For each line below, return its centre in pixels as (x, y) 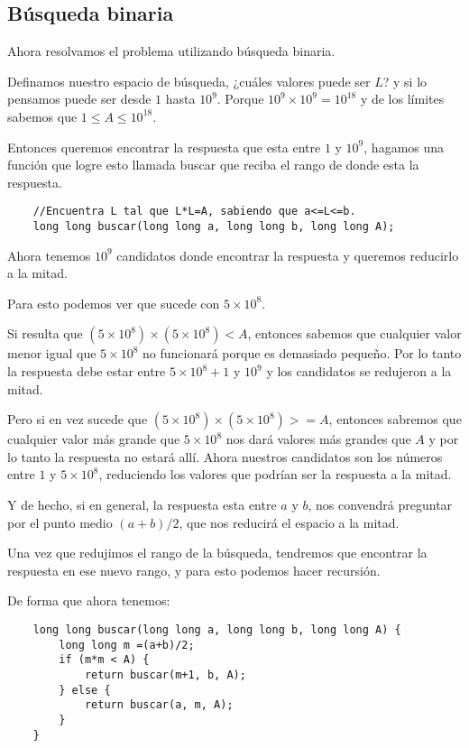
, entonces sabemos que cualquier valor (354, 333)
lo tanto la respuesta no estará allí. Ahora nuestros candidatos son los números (225, 456)
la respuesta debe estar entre (87, 371)
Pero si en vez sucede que (78, 419)
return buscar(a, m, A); (159, 705)
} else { (85, 690)
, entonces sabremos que (395, 419)
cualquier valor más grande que (94, 439)
